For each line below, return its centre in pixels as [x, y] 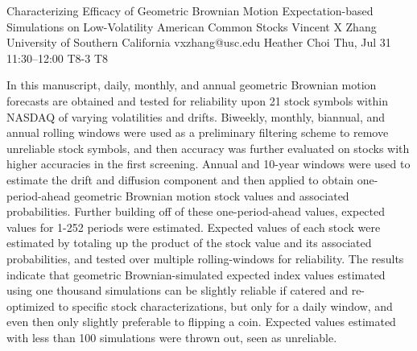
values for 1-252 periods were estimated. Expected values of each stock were [194, 227]
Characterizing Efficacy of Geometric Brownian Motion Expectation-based [190, 10]
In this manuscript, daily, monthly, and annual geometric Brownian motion [192, 85]
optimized [31, 306]
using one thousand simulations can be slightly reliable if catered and [177, 290]
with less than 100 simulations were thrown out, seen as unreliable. [172, 337]
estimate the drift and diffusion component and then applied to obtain [180, 179]
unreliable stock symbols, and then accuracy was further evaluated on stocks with [208, 148]
